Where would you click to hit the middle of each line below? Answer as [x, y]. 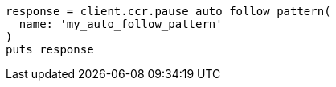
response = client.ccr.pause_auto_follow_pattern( [168, 11]
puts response [50, 49]
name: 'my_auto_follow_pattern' [121, 24]
